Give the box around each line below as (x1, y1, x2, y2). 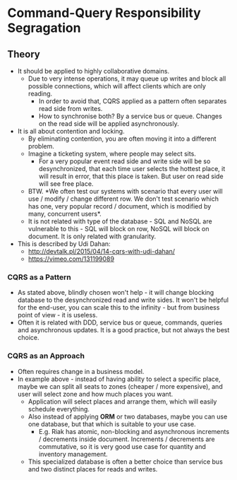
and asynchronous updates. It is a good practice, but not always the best (17, 326, 230, 334)
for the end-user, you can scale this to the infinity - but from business (17, 303, 220, 312)
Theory (7, 48, 41, 60)
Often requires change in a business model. (17, 367, 145, 375)
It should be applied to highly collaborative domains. (17, 67, 170, 75)
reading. (28, 90, 53, 98)
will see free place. (38, 180, 94, 188)
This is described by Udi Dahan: (17, 240, 111, 248)
